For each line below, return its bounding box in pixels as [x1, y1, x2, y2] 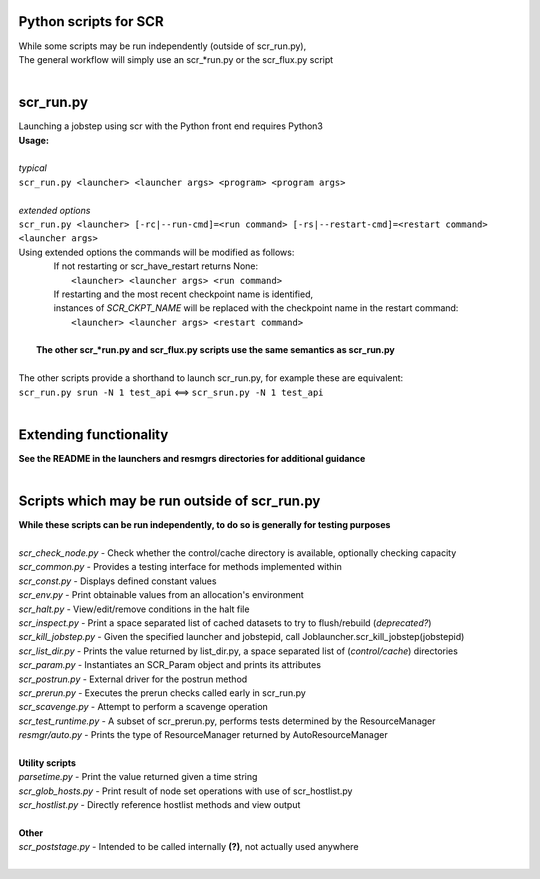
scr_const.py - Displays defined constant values [18, 575, 217, 587]
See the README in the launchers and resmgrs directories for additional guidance [18, 452, 366, 464]
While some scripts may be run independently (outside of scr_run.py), [18, 40, 307, 52]
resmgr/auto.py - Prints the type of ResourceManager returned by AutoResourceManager [18, 729, 389, 741]
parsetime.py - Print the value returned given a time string [18, 771, 258, 783]
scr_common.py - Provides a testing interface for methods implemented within [18, 561, 342, 573]
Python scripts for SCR [18, 13, 164, 30]
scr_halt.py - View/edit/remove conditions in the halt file [18, 603, 250, 615]
